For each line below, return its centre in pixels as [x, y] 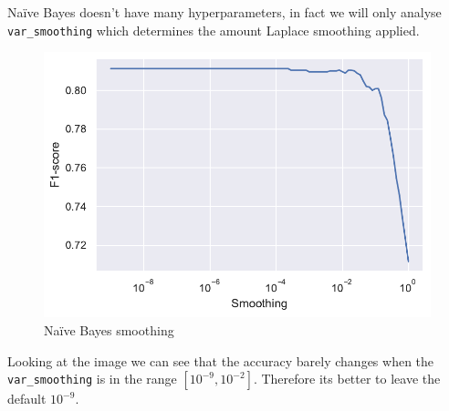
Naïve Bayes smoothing [109, 330]
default [27, 399]
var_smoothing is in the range [92, 379]
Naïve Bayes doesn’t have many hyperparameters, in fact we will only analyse [224, 12]
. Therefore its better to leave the [347, 379]
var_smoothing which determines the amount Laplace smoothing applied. [214, 30]
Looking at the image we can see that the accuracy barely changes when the [221, 360]
